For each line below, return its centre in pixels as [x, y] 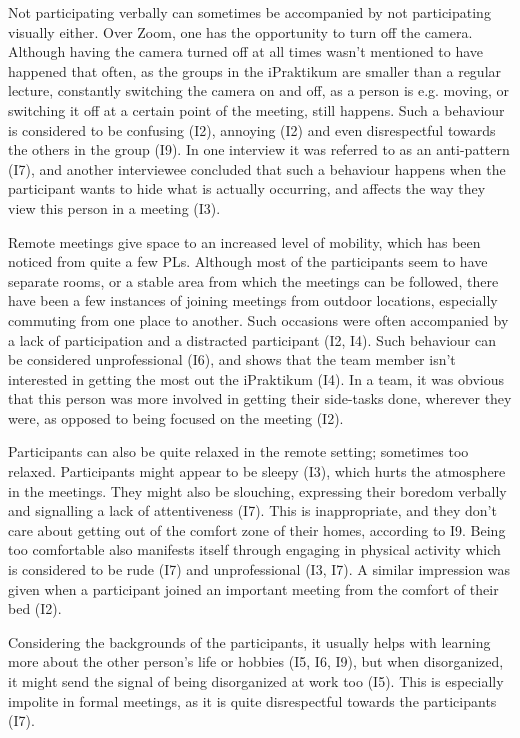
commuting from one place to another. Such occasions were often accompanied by [258, 319]
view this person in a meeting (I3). [114, 207]
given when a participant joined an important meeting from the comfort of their [253, 588]
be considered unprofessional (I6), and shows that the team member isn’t [232, 359]
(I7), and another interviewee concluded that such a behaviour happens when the [257, 168]
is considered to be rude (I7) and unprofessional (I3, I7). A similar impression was [259, 569]
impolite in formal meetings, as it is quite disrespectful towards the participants [252, 700]
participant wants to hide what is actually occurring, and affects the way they [247, 188]
